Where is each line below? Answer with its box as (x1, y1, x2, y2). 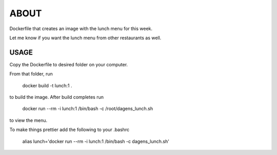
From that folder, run (9, 71, 53, 77)
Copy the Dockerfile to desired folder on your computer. (9, 61, 128, 67)
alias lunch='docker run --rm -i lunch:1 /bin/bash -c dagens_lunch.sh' (22, 138, 169, 144)
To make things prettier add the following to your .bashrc (9, 126, 130, 133)
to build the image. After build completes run (9, 94, 104, 100)
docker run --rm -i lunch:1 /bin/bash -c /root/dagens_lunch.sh (22, 106, 153, 112)
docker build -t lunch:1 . (22, 82, 72, 89)
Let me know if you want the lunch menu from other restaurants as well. (9, 35, 162, 41)
